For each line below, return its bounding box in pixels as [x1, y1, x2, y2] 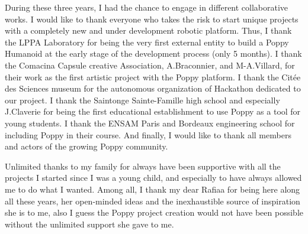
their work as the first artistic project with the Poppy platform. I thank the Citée [5, 70, 301, 83]
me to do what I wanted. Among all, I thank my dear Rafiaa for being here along [5, 183, 300, 195]
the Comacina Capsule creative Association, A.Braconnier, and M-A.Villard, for [5, 58, 295, 71]
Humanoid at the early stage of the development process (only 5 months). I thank [5, 47, 302, 60]
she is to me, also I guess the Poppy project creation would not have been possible [5, 206, 303, 219]
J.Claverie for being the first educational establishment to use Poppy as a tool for [5, 105, 301, 118]
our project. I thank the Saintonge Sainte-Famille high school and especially [5, 93, 280, 106]
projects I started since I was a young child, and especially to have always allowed [5, 171, 302, 184]
